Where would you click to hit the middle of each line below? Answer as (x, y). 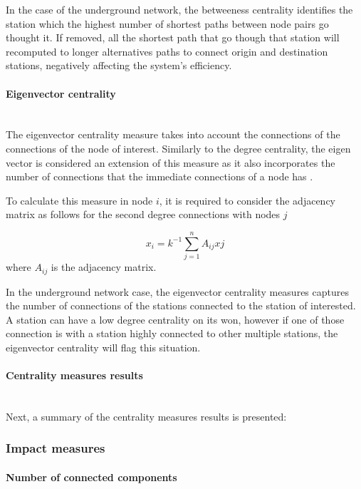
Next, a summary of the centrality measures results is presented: (146, 416)
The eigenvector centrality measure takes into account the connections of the (173, 134)
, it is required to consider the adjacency (247, 200)
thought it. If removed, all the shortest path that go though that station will (173, 37)
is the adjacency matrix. (104, 267)
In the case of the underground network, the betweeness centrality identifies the (179, 9)
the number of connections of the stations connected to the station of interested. (181, 305)
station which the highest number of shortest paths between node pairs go (167, 23)
